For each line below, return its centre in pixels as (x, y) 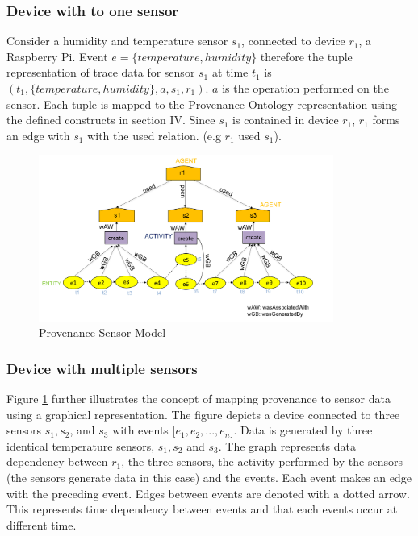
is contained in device (286, 120)
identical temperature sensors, (81, 445)
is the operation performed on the (305, 88)
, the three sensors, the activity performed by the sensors (262, 461)
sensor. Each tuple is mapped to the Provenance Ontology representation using (202, 104)
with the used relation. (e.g (154, 135)
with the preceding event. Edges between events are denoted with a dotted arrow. (208, 493)
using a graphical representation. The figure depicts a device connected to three (203, 414)
